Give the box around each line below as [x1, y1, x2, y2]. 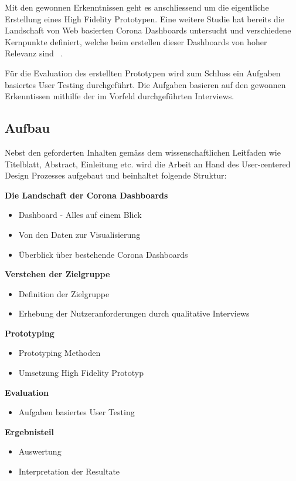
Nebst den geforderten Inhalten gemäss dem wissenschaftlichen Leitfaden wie [5, 146, 281, 158]
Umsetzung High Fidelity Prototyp [18, 366, 144, 379]
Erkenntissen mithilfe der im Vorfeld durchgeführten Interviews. [5, 90, 234, 102]
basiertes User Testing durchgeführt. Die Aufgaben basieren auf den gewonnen [5, 78, 286, 90]
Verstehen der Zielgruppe [5, 268, 110, 280]
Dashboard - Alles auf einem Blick [18, 208, 142, 221]
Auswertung [18, 445, 62, 458]
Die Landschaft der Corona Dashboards [5, 189, 168, 201]
